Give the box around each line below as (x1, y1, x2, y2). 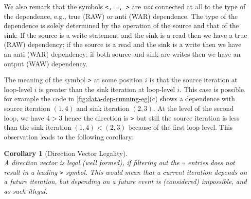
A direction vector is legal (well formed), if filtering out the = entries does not (4, 157, 235, 168)
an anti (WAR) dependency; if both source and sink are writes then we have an (4, 49, 241, 59)
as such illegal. (4, 186, 48, 196)
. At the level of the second (153, 103, 234, 113)
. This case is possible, (179, 84, 246, 94)
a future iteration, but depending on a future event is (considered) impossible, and (4, 176, 247, 186)
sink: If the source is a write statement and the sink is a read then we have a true (4, 30, 247, 40)
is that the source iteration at (149, 75, 238, 85)
